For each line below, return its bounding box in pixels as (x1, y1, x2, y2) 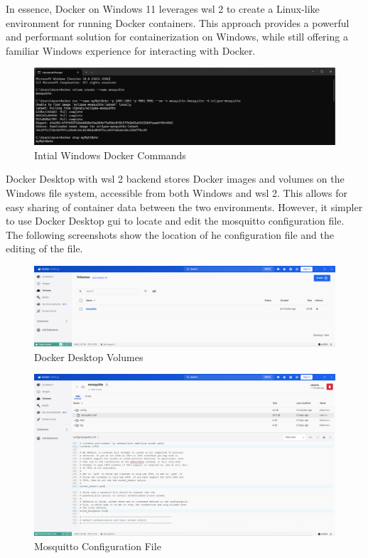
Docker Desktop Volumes (34, 349, 144, 364)
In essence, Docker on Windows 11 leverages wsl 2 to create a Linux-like (6, 1, 320, 16)
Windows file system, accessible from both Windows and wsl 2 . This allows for (6, 186, 348, 200)
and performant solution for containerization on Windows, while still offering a (6, 29, 348, 44)
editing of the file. (6, 241, 83, 256)
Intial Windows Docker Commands (34, 147, 186, 162)
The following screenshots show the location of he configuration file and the (6, 227, 334, 242)
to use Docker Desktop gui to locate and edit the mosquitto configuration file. (6, 213, 345, 228)
